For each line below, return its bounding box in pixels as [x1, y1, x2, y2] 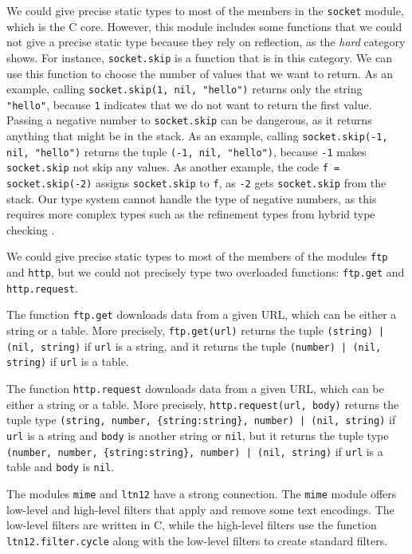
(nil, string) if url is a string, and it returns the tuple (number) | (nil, [6, 337, 382, 354]
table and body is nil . [6, 458, 114, 475]
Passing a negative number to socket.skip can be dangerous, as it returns [6, 112, 372, 128]
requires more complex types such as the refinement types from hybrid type [6, 206, 375, 222]
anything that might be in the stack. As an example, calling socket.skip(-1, [6, 128, 388, 144]
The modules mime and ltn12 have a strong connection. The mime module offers [6, 485, 397, 501]
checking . [6, 221, 55, 238]
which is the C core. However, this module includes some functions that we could [6, 18, 402, 34]
